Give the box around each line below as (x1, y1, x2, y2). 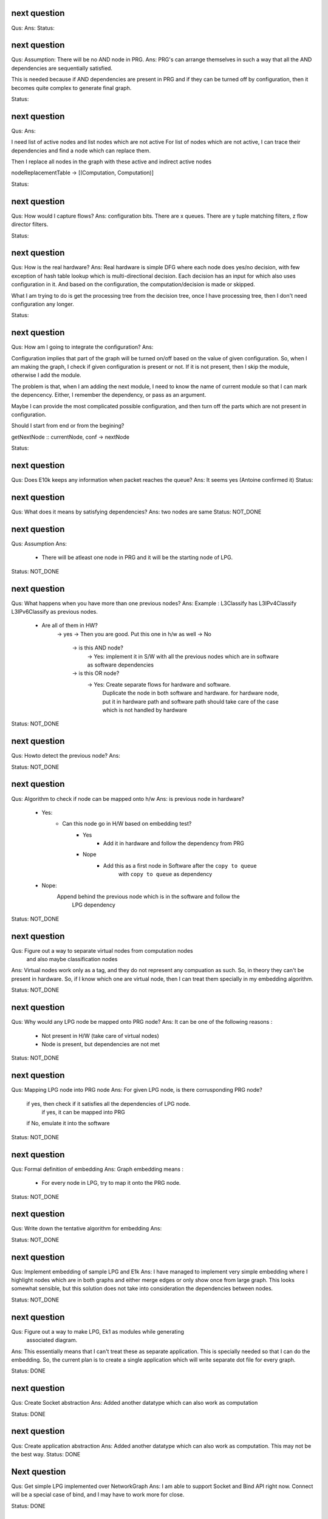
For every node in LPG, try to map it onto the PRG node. (41, 1179, 181, 1187)
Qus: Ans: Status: (11, 24, 55, 32)
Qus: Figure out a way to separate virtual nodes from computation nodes (11, 947, 194, 954)
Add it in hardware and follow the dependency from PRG (103, 840, 245, 847)
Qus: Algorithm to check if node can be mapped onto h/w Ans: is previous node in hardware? (11, 795, 245, 802)
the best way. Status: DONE (11, 1450, 81, 1458)
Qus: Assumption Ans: (11, 540, 67, 547)
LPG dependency (72, 901, 115, 908)
